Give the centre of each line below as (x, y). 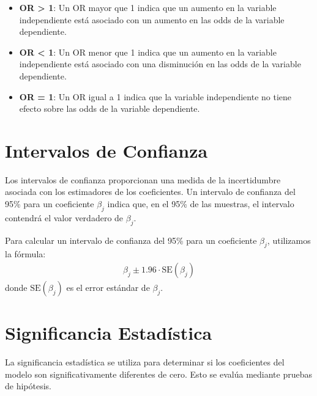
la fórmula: (25, 254)
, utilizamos (289, 240)
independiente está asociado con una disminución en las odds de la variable (160, 64)
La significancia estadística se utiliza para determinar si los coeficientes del (145, 362)
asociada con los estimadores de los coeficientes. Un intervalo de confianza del (150, 192)
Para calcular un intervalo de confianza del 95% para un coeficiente (131, 240)
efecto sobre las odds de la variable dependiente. (110, 108)
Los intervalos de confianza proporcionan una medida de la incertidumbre (143, 179)
